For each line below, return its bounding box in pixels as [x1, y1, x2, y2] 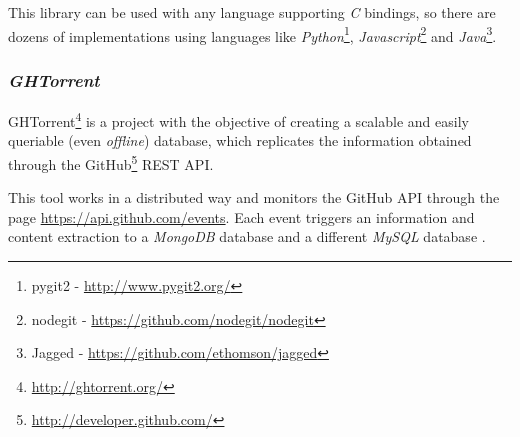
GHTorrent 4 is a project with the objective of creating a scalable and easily [8, 108, 469, 131]
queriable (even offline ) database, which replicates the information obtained [8, 130, 472, 151]
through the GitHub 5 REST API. [8, 150, 214, 174]
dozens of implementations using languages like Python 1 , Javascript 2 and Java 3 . [8, 22, 497, 46]
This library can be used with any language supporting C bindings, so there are [8, 2, 496, 22]
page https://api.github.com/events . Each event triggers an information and [8, 206, 475, 227]
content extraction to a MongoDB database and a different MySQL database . [8, 226, 486, 247]
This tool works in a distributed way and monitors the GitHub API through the [8, 187, 500, 208]
